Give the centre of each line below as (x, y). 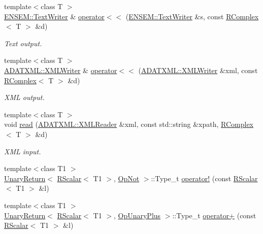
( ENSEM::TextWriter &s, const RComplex (192, 16)
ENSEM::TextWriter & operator (54, 16)
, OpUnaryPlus (137, 215)
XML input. (23, 151)
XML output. (24, 97)
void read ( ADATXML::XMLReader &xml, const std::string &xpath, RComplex (129, 124)
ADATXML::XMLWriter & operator (61, 70)
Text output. (23, 43)
